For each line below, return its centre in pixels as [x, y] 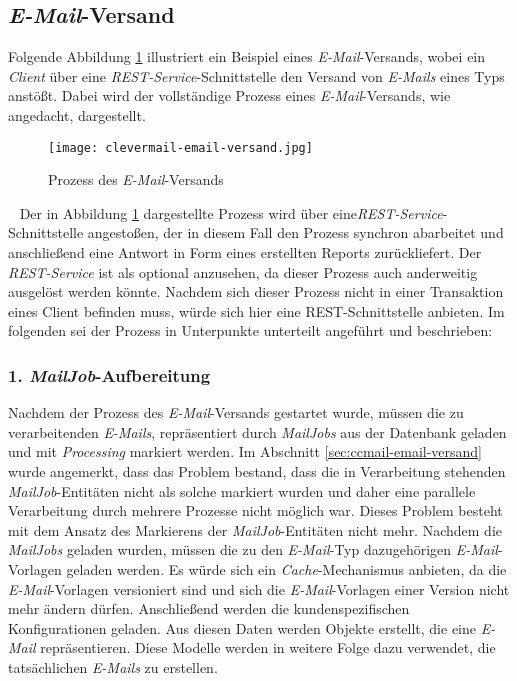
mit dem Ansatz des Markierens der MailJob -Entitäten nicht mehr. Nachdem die [255, 529]
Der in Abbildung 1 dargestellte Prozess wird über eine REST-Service [231, 212]
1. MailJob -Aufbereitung [109, 374]
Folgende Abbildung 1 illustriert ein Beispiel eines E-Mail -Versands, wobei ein [247, 56]
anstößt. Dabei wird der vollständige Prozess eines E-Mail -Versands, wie [229, 95]
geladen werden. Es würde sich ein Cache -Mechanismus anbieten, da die [286, 568]
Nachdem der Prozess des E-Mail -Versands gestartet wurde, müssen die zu [236, 412]
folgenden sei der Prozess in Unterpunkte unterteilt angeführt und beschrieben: [250, 330]
